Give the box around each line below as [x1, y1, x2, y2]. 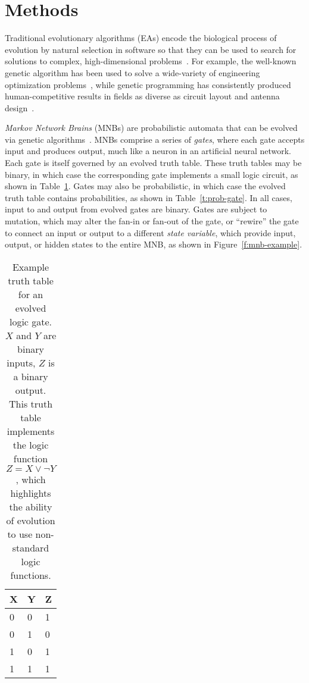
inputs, [7, 355, 36, 369]
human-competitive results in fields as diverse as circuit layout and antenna [5, 90, 280, 102]
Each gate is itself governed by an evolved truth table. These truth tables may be [5, 156, 302, 169]
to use [7, 527, 33, 541]
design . [5, 101, 35, 114]
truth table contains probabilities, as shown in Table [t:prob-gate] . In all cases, [5, 191, 292, 203]
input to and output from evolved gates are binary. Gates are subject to [5, 203, 267, 215]
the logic [13, 437, 49, 452]
